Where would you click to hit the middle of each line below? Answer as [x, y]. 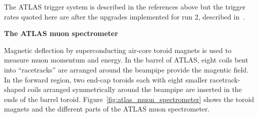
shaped [15, 89]
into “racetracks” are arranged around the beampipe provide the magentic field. [126, 69]
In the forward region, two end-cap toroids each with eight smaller [106, 79]
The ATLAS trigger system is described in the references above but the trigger [125, 6]
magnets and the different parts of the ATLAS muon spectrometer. [107, 109]
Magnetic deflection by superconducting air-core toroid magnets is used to [118, 50]
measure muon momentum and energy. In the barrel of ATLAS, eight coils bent [126, 60]
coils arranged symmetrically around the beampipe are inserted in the [135, 89]
